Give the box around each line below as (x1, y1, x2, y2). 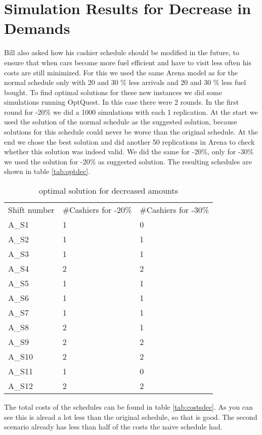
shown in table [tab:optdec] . (4, 166, 91, 177)
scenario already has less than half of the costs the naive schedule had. (4, 421, 223, 432)
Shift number (8, 204, 55, 216)
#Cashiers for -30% (140, 204, 209, 216)
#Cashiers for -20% (62, 204, 132, 216)
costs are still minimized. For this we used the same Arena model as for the (4, 67, 238, 77)
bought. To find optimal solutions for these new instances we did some (4, 86, 222, 97)
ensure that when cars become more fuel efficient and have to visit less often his (4, 57, 251, 67)
